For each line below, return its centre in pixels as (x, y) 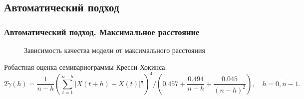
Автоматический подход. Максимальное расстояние (102, 31)
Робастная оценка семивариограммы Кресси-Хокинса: (86, 67)
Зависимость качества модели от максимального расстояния (115, 50)
